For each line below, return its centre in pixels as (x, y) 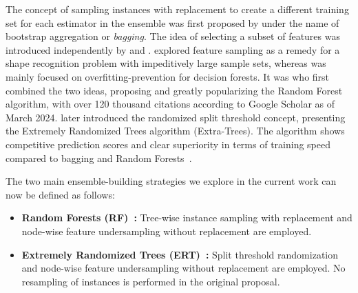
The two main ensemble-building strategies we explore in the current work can (171, 181)
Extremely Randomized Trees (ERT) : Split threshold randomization (180, 254)
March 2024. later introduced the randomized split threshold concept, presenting (176, 117)
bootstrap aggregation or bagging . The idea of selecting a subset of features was (173, 36)
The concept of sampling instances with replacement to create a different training (177, 9)
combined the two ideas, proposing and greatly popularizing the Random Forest (174, 90)
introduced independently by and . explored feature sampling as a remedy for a (173, 49)
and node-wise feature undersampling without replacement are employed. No (183, 268)
